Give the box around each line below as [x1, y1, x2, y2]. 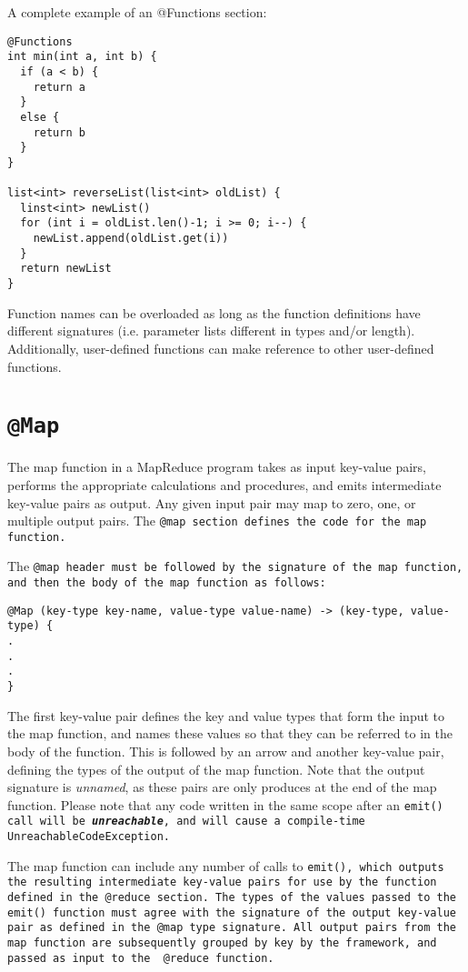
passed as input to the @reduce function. [7, 951, 274, 965]
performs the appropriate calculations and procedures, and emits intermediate [7, 475, 442, 494]
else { [20, 110, 60, 124]
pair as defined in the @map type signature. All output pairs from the [7, 921, 456, 935]
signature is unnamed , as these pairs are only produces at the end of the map [7, 777, 437, 797]
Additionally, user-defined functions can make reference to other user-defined [7, 338, 434, 357]
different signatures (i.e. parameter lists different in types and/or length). [7, 321, 415, 340]
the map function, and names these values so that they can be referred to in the [7, 724, 453, 743]
